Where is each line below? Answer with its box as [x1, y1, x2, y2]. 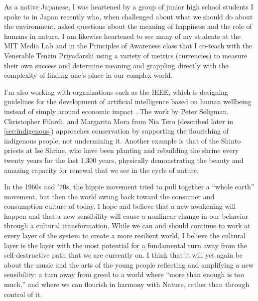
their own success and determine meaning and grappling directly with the [4, 60, 229, 70]
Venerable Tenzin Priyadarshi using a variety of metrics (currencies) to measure [4, 50, 248, 60]
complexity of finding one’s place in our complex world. [4, 70, 173, 80]
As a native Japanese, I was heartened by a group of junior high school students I [4, 1, 254, 11]
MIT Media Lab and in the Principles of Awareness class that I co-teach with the [4, 40, 253, 51]
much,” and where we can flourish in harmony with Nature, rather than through [4, 279, 250, 290]
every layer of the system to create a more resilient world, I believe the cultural [4, 230, 246, 241]
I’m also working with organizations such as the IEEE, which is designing [4, 86, 228, 97]
